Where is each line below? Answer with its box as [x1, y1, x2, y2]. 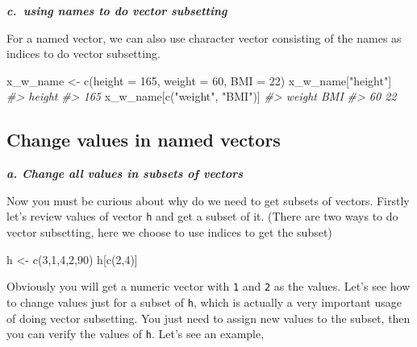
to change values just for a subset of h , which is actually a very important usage [6, 293, 402, 310]
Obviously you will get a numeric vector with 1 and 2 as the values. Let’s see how [6, 278, 411, 295]
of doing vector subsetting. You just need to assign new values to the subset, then [6, 309, 411, 326]
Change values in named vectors [6, 127, 281, 152]
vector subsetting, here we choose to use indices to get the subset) [6, 224, 332, 241]
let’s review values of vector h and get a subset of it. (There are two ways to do [6, 208, 398, 225]
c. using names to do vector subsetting [6, 2, 227, 19]
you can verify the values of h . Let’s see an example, [6, 325, 265, 342]
